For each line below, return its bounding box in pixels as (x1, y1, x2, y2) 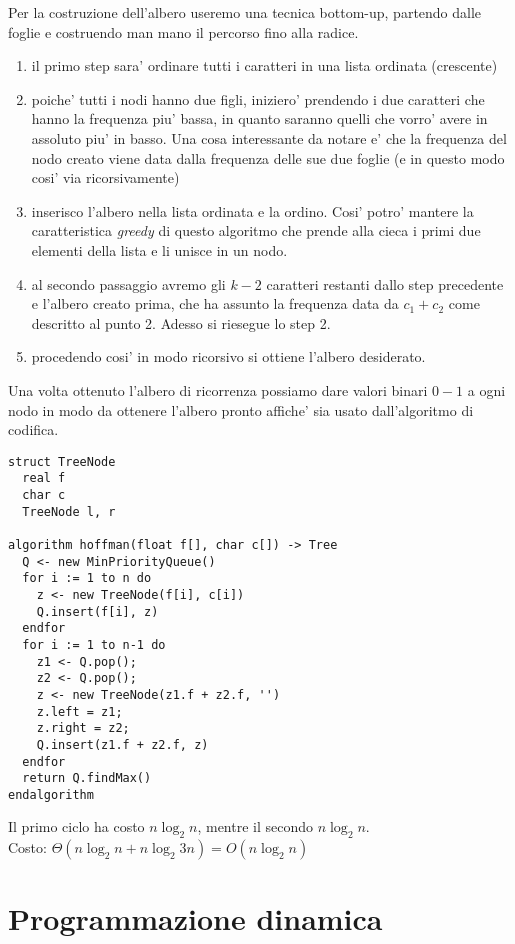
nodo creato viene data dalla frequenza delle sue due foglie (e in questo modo (31, 147, 505, 168)
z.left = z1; (36, 704, 123, 719)
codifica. (8, 419, 59, 440)
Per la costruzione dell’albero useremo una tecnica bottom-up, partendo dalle (8, 2, 482, 22)
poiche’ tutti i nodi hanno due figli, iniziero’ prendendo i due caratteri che (31, 88, 485, 109)
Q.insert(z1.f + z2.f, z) (36, 737, 209, 752)
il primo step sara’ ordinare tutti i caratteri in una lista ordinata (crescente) (31, 55, 498, 76)
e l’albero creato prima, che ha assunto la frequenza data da (31, 293, 399, 314)
